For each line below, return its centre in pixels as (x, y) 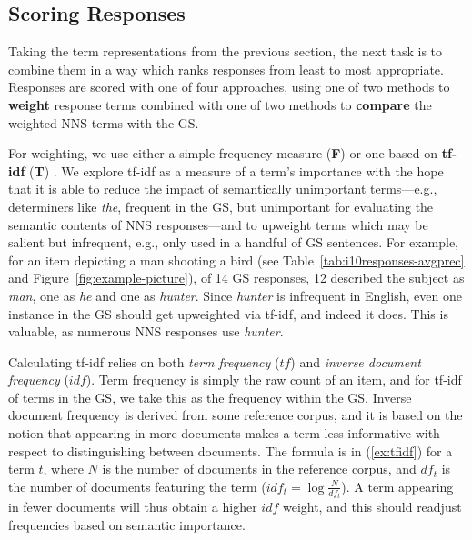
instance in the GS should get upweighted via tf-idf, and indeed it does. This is (228, 313)
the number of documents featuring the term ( (137, 486)
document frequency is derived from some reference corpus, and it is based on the (236, 415)
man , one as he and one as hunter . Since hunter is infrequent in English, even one (235, 295)
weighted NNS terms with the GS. (104, 122)
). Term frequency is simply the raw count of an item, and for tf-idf (274, 380)
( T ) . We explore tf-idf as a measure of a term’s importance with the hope (236, 170)
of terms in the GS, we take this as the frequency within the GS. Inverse (210, 397)
